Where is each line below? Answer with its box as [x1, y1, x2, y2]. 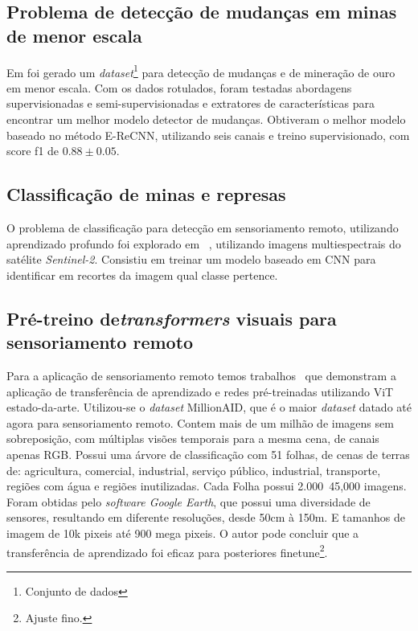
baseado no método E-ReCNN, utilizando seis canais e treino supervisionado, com [6, 126, 410, 143]
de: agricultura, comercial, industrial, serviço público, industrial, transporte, [6, 461, 381, 478]
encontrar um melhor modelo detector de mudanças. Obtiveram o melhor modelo [6, 111, 406, 128]
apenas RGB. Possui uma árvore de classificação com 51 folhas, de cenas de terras [6, 445, 410, 462]
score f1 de [6, 142, 59, 159]
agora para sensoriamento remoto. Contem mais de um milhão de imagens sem [6, 414, 394, 431]
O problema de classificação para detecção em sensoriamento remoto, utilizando [6, 219, 399, 236]
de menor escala [6, 23, 142, 47]
